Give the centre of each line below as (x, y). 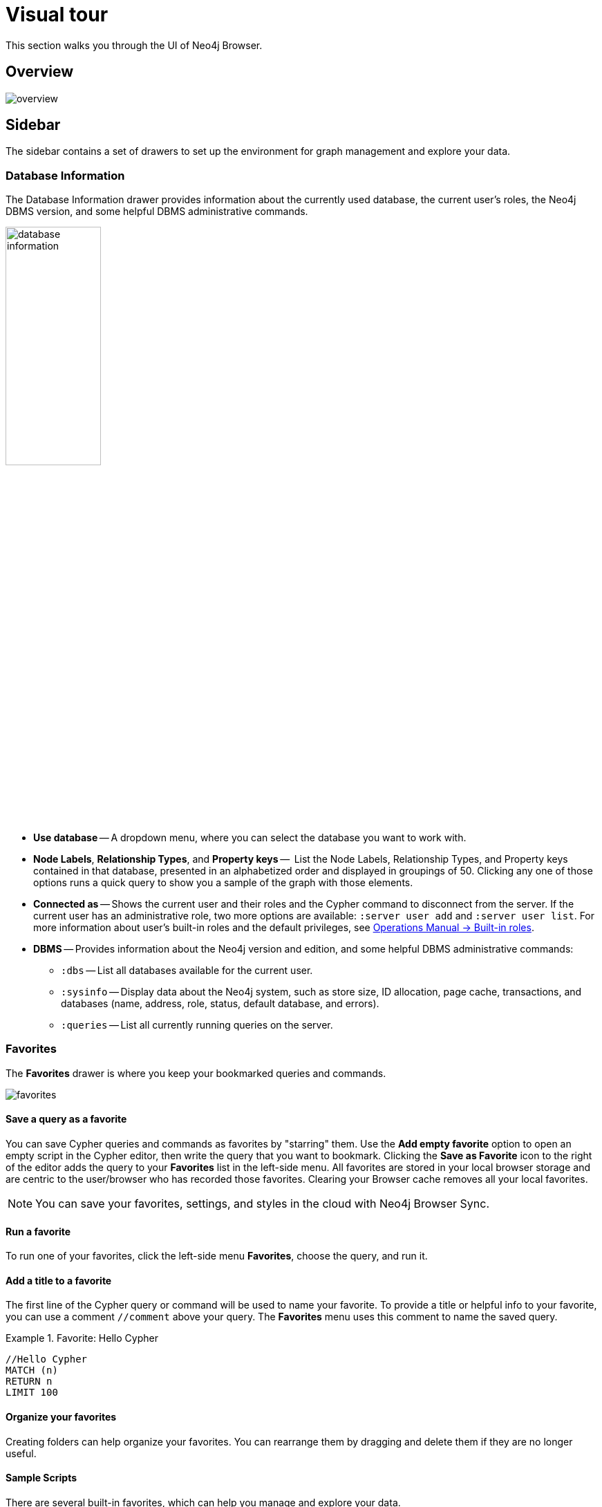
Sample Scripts (41, 1478)
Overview (40, 72)
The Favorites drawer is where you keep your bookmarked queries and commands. (196, 1073)
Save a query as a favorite (66, 1119)
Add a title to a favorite (59, 1280)
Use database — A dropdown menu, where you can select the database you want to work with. (250, 837)
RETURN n (29, 1382)
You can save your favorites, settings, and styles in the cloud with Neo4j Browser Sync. (262, 1203)
